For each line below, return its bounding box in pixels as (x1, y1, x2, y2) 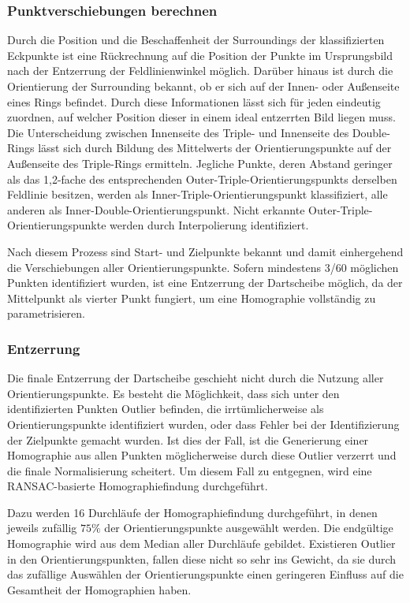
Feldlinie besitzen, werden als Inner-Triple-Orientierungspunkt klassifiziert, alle (7, 186, 388, 203)
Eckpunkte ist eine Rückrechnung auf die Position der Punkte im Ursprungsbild (7, 47, 393, 63)
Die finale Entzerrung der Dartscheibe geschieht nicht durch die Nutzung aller (7, 370, 384, 386)
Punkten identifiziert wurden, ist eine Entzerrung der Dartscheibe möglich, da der (7, 274, 403, 291)
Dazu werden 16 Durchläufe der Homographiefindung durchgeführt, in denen (7, 504, 378, 520)
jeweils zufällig (7, 519, 77, 536)
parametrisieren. (7, 305, 85, 322)
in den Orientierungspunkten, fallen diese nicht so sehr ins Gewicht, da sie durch (7, 550, 397, 567)
